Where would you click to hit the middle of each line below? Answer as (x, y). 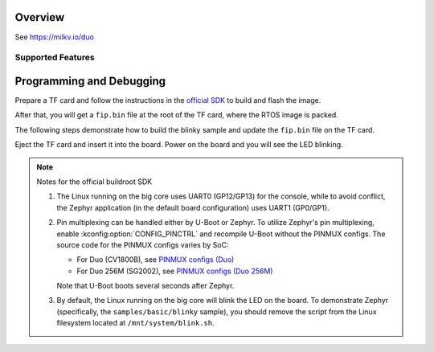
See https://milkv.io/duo (54, 37)
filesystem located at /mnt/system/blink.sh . (135, 323)
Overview (40, 17)
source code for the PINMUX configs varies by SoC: (143, 244)
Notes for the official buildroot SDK (94, 182)
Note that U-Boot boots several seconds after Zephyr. (145, 286)
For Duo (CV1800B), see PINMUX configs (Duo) (156, 260)
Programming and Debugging (90, 81)
